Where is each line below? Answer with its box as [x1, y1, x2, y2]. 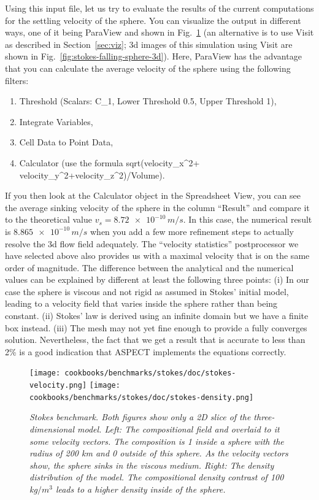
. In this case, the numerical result [183, 213, 312, 226]
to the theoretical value [5, 213, 92, 226]
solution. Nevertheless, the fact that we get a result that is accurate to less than [5, 333, 306, 346]
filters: [5, 74, 29, 87]
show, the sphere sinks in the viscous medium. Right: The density [29, 458, 274, 471]
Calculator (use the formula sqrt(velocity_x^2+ [19, 156, 200, 169]
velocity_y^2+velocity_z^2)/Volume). [19, 168, 165, 181]
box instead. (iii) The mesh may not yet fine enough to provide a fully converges [5, 321, 307, 334]
